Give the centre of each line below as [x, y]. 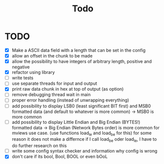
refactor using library [33, 72]
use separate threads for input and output [55, 83]
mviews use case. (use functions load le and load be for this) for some [82, 133]
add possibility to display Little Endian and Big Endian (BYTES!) [76, 122]
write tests [23, 78]
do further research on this [39, 146]
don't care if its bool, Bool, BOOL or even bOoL [60, 157]
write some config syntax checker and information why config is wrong [84, 151]
